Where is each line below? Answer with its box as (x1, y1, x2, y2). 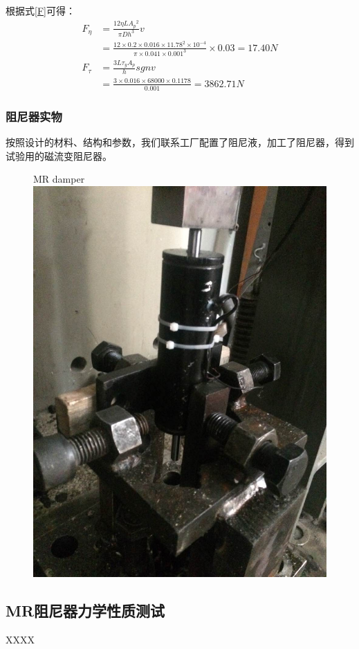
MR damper (33, 172, 85, 186)
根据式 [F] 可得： (6, 3, 75, 17)
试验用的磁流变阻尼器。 (6, 148, 112, 163)
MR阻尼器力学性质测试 (6, 600, 165, 621)
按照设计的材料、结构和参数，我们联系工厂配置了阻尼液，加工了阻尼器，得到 (6, 134, 354, 149)
